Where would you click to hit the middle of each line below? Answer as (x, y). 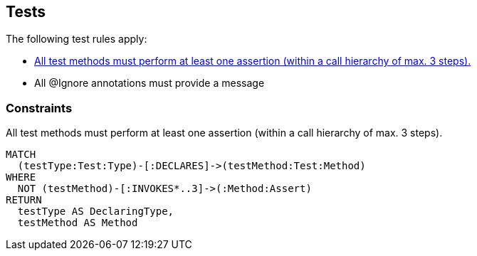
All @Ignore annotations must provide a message (150, 83)
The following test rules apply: (77, 39)
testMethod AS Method (78, 223)
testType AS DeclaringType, (96, 212)
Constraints (39, 108)
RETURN (24, 200)
